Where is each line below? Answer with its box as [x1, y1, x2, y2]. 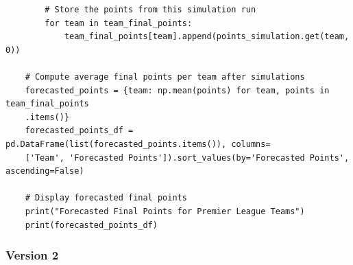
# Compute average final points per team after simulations [25, 71, 305, 82]
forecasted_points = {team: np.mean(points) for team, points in [25, 85, 330, 95]
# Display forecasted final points [25, 193, 187, 203]
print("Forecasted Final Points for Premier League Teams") [25, 206, 305, 216]
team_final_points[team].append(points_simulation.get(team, [64, 32, 350, 42]
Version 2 [5, 246, 59, 264]
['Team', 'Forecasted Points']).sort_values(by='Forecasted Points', [25, 152, 350, 163]
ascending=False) [5, 166, 84, 176]
